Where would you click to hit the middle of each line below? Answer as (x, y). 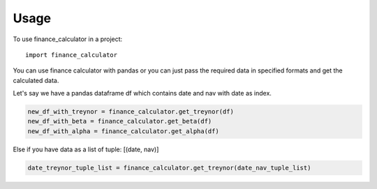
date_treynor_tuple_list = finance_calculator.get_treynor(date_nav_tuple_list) (169, 168)
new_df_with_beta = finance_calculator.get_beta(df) (120, 121)
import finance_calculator (72, 55)
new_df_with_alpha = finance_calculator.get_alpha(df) (123, 131)
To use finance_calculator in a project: (68, 39)
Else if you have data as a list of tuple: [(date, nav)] (86, 149)
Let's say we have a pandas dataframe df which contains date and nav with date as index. (142, 93)
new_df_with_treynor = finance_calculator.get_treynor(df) (131, 112)
